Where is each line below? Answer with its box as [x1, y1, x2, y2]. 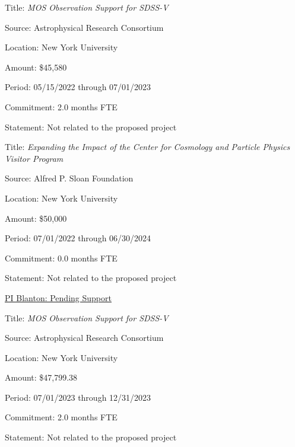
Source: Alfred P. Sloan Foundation [5, 172, 134, 184]
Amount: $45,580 [5, 60, 67, 73]
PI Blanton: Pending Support [5, 291, 112, 304]
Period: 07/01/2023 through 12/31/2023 [5, 391, 151, 403]
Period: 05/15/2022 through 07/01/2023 [5, 81, 151, 93]
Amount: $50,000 [5, 212, 67, 224]
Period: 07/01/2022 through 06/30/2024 [5, 232, 151, 244]
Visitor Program [5, 152, 64, 164]
